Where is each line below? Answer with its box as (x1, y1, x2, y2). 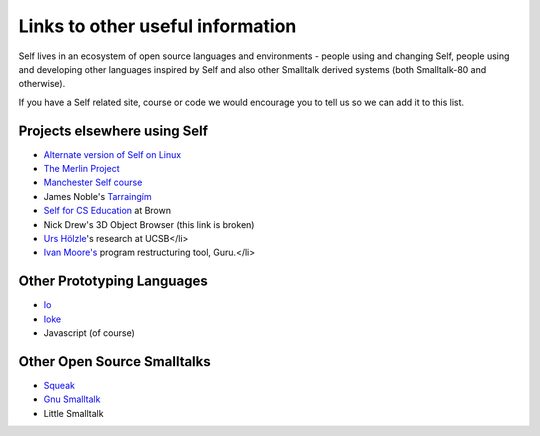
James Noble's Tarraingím (43, 190, 152, 202)
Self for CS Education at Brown (43, 205, 172, 217)
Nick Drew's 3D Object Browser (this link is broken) (43, 218, 255, 230)
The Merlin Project (43, 163, 120, 175)
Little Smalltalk (43, 407, 104, 419)
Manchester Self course (43, 176, 143, 189)
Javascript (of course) (43, 327, 135, 339)
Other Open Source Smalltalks (18, 353, 212, 370)
